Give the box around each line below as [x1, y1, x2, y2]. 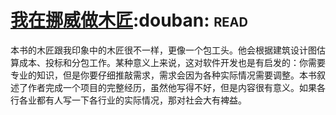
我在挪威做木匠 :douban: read [10, 9, 248, 32]
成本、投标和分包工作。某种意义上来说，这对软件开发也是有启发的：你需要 [18, 56, 326, 68]
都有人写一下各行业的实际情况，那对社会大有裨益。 [36, 94, 247, 106]
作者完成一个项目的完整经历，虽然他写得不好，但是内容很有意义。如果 [27, 81, 317, 93]
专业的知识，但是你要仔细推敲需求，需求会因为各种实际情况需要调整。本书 [10, 69, 317, 81]
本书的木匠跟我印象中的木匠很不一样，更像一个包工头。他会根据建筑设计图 [10, 44, 317, 56]
